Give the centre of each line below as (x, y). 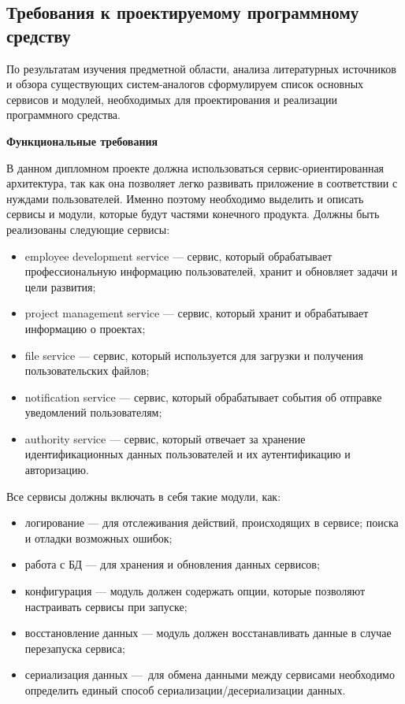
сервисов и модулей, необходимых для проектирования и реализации (172, 99)
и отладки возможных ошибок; (98, 537)
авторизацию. (57, 470)
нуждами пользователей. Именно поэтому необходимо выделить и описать (185, 198)
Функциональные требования (82, 141)
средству (39, 35)
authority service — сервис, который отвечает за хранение (165, 438)
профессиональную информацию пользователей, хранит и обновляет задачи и (211, 271)
